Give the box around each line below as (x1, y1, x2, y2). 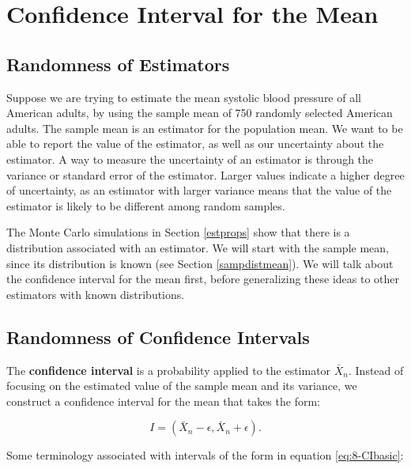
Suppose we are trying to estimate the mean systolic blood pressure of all (6, 89, 361, 105)
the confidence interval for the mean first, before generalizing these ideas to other (6, 270, 400, 287)
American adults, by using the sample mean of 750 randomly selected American (6, 104, 393, 121)
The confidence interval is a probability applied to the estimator (6, 361, 331, 378)
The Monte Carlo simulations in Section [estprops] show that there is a (6, 224, 350, 240)
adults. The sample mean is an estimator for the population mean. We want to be (6, 119, 403, 136)
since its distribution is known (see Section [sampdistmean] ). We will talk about (6, 255, 394, 271)
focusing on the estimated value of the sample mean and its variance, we (6, 377, 357, 394)
